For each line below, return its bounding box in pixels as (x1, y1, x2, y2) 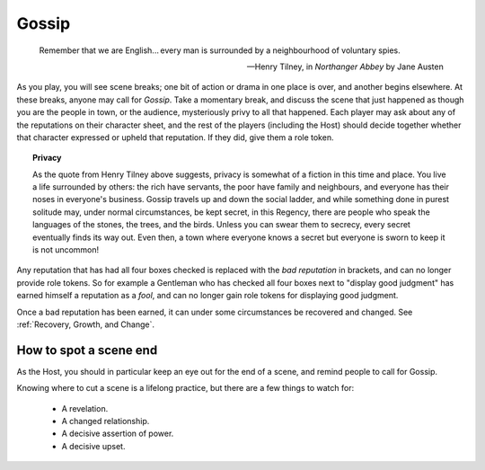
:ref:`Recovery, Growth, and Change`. (16, 319, 155, 330)
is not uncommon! (32, 244, 100, 255)
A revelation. (61, 403, 109, 413)
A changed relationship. (61, 416, 150, 427)
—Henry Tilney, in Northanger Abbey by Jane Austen (247, 61, 444, 72)
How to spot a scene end (16, 342, 158, 358)
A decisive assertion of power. (61, 428, 174, 439)
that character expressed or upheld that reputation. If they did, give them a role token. (16, 131, 334, 143)
